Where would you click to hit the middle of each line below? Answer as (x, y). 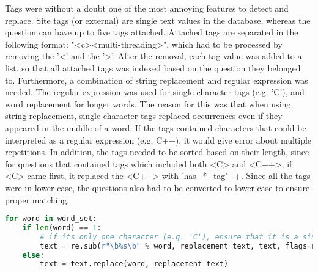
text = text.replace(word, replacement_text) (134, 264)
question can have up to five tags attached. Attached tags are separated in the (152, 32)
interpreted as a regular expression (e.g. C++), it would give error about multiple (158, 140)
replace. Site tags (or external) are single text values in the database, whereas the (158, 20)
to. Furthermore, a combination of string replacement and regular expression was (157, 80)
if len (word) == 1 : (62, 227)
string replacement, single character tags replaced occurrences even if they (144, 116)
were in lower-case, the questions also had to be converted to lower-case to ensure (157, 187)
